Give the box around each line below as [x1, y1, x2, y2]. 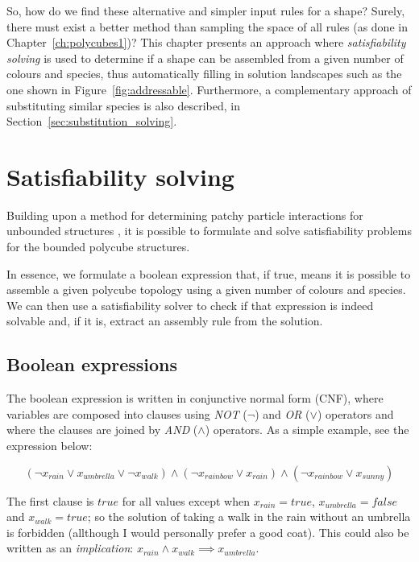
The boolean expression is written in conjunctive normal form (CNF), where [6, 390, 384, 407]
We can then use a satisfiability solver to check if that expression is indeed [6, 296, 374, 313]
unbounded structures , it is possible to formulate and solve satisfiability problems [6, 222, 412, 239]
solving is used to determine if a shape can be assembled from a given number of [6, 49, 404, 66]
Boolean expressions [6, 352, 178, 377]
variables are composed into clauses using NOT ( [6, 405, 247, 422]
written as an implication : [6, 539, 134, 556]
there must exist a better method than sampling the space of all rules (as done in [6, 18, 408, 35]
